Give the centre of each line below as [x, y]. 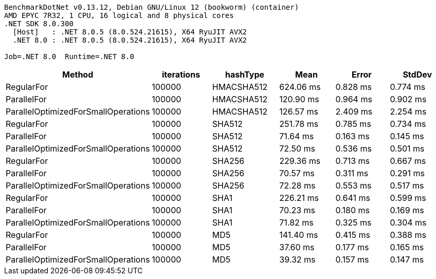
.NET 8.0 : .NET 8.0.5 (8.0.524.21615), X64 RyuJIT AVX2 [130, 40]
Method [78, 75]
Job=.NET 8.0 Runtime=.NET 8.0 [69, 57]
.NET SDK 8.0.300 [39, 24]
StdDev [417, 75]
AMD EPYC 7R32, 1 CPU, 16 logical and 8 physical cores [119, 15]
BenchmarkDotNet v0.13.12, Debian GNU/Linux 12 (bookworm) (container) [152, 7]
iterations [181, 75]
